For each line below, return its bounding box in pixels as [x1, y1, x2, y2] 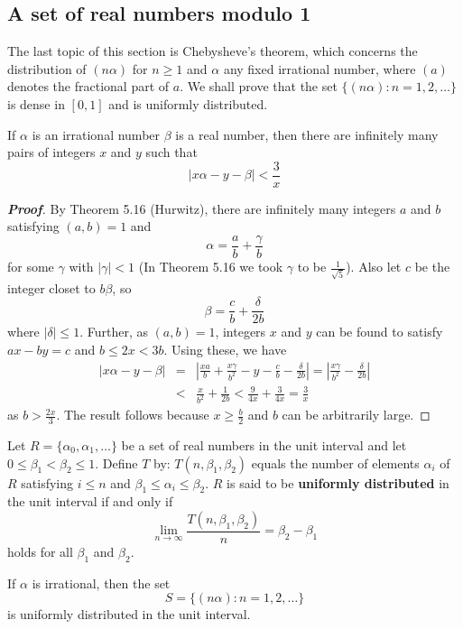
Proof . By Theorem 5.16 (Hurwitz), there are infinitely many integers [7, 199, 396, 217]
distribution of [7, 59, 87, 78]
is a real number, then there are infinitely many [175, 125, 439, 143]
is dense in [7, 94, 65, 113]
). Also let [346, 257, 402, 276]
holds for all [7, 541, 73, 560]
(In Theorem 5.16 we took [138, 257, 283, 276]
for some [7, 257, 54, 276]
